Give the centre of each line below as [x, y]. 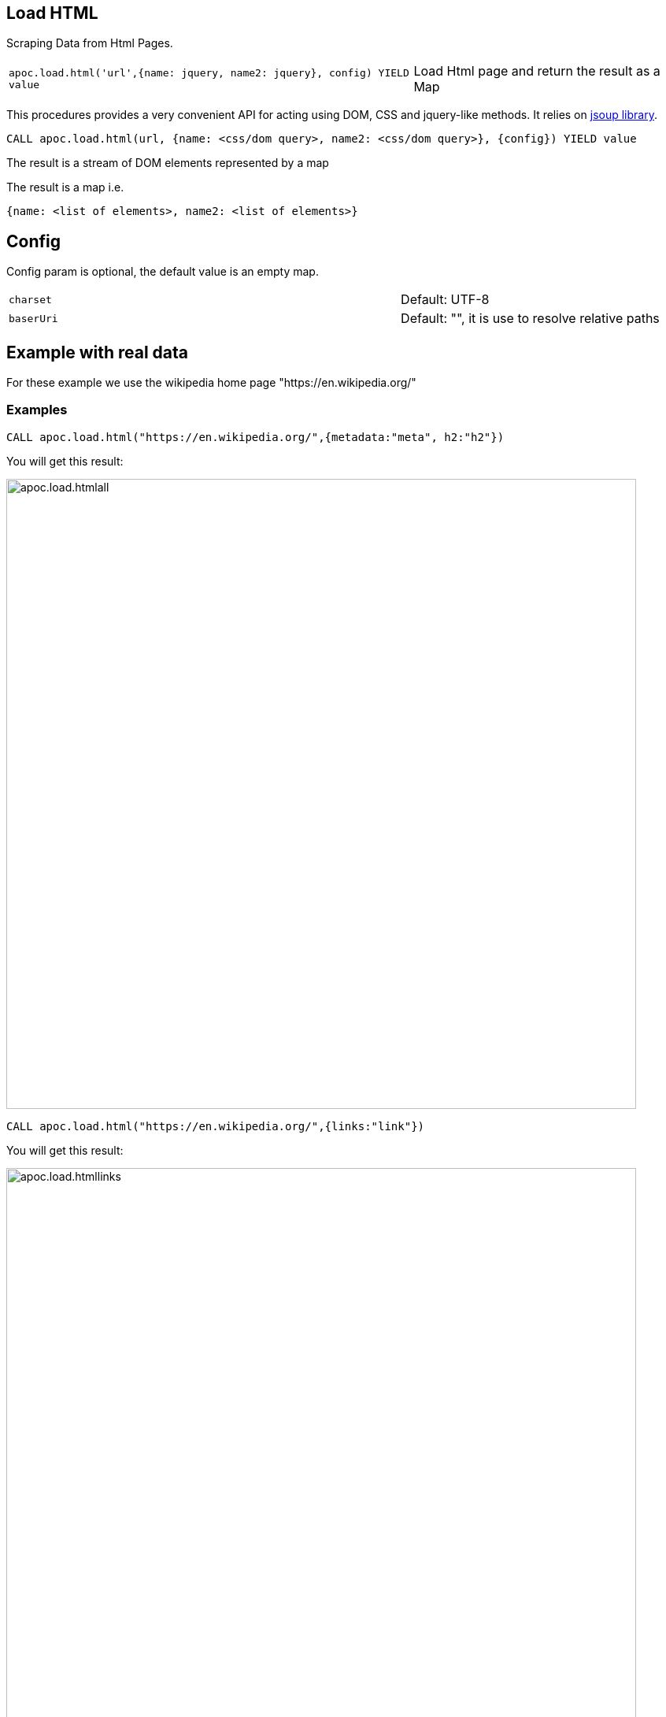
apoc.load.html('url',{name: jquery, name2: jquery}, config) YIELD [209, 73]
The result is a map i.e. [65, 187]
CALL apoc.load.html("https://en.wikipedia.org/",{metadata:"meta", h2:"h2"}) [255, 437]
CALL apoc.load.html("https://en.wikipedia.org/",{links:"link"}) [216, 1126]
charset [30, 299]
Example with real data [98, 352]
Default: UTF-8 [445, 300]
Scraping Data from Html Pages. [90, 43]
